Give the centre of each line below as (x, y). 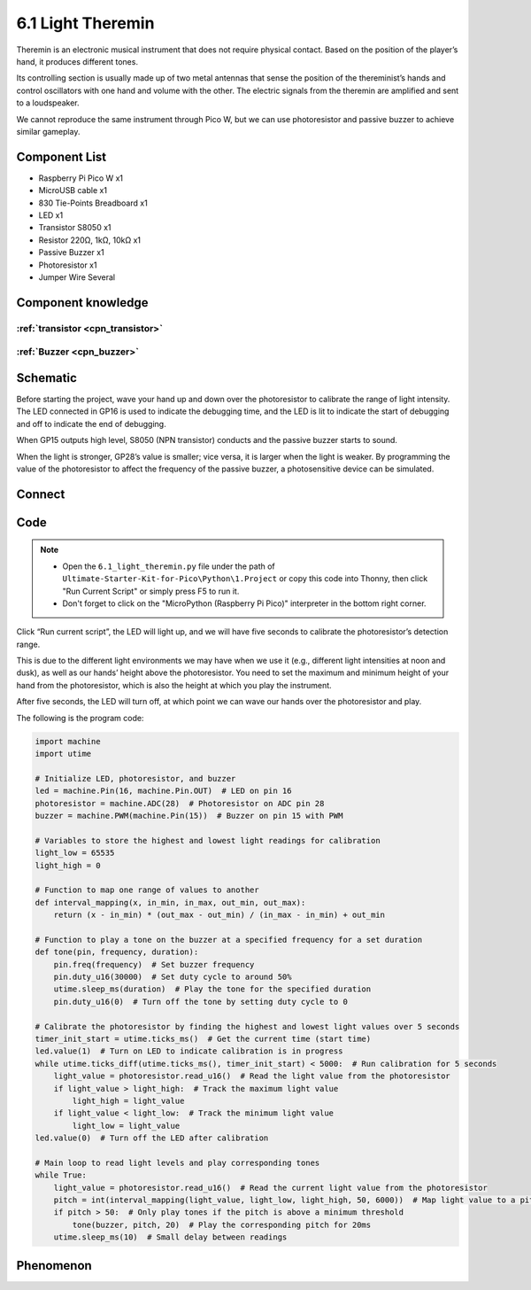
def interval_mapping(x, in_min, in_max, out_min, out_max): (170, 902)
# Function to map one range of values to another (147, 890)
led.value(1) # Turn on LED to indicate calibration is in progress (189, 1051)
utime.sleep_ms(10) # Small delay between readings (170, 1237)
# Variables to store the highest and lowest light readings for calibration (208, 840)
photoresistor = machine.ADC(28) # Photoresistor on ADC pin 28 (180, 803)
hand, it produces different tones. (77, 61)
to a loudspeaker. (48, 103)
